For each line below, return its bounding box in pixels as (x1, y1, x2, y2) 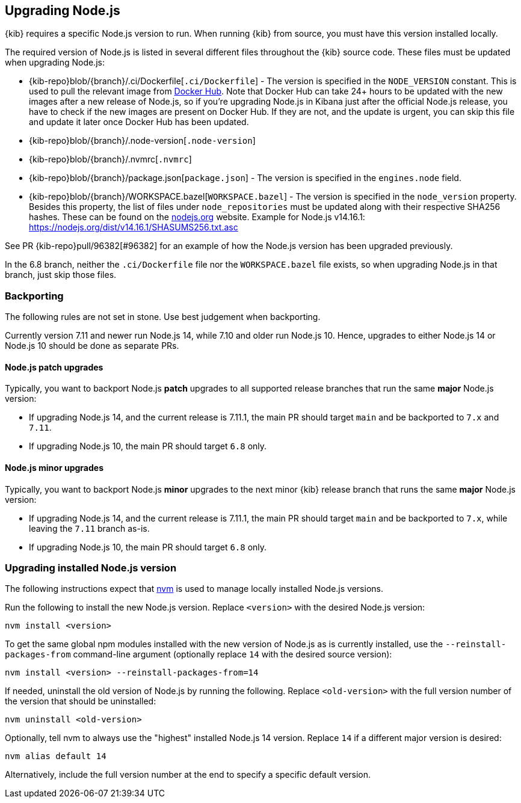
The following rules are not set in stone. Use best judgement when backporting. (5, 312, 321, 322)
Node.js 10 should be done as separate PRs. (5, 340, 179, 351)
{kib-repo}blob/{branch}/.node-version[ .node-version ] (29, 135, 256, 146)
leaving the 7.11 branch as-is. (29, 523, 150, 534)
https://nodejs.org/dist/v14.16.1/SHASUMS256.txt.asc (29, 222, 238, 233)
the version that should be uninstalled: (5, 696, 156, 707)
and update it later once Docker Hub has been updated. (29, 117, 249, 128)
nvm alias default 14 (5, 751, 106, 761)
